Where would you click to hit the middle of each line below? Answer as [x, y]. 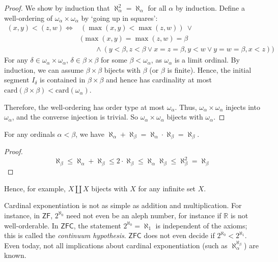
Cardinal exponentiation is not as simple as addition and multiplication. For [123, 205]
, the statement [97, 225]
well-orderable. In [31, 225]
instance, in [22, 215]
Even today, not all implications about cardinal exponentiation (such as [116, 245]
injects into [243, 107]
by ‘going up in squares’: [119, 18]
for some [114, 60]
